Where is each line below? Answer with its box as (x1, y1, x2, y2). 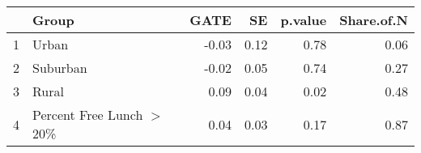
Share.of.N (339, 11, 408, 29)
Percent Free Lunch (32, 105, 143, 124)
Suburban (32, 58, 87, 77)
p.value (280, 11, 327, 29)
